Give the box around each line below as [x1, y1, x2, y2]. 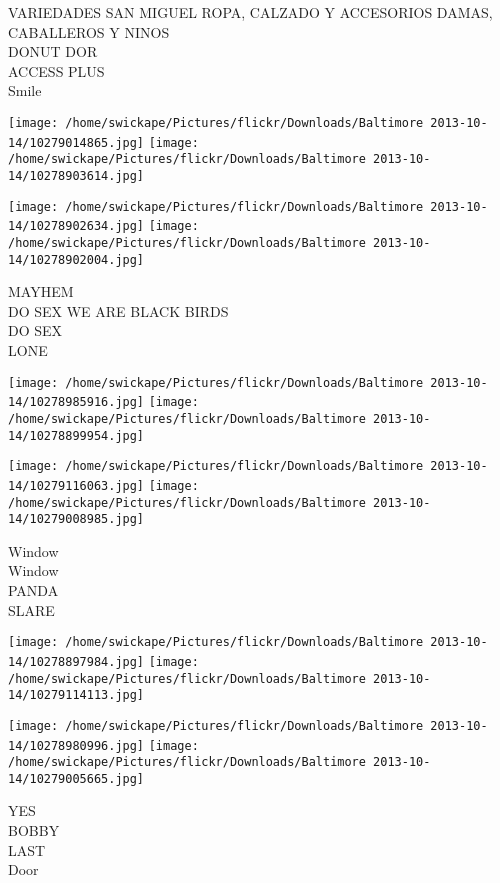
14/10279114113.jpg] [8, 688, 145, 703]
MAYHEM [8, 281, 74, 302]
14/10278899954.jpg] [8, 428, 145, 443]
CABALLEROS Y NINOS [8, 21, 170, 42]
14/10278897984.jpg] [8, 654, 145, 669]
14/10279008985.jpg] [8, 512, 145, 527]
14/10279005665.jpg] [8, 771, 145, 786]
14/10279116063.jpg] [8, 478, 145, 493]
